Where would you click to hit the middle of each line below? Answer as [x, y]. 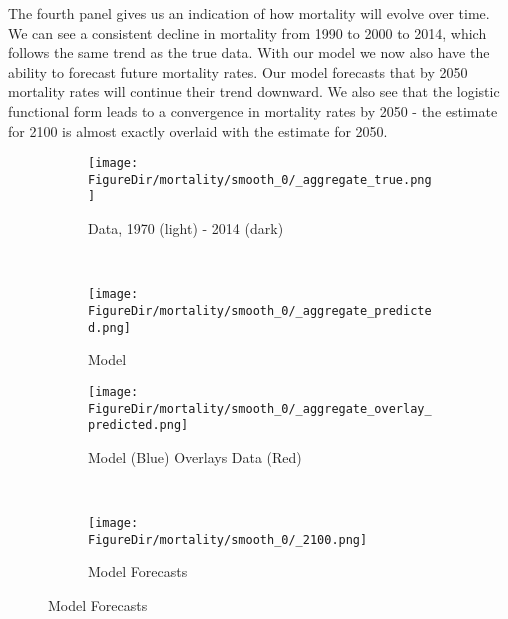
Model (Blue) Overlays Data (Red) [195, 456]
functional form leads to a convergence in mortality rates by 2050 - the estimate [253, 110]
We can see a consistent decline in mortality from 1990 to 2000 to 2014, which [247, 32]
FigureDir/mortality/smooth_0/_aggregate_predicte [260, 310]
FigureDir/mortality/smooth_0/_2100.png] [228, 539]
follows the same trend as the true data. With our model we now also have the [249, 52]
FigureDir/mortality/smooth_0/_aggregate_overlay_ [260, 408]
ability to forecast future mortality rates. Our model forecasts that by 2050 [238, 71]
